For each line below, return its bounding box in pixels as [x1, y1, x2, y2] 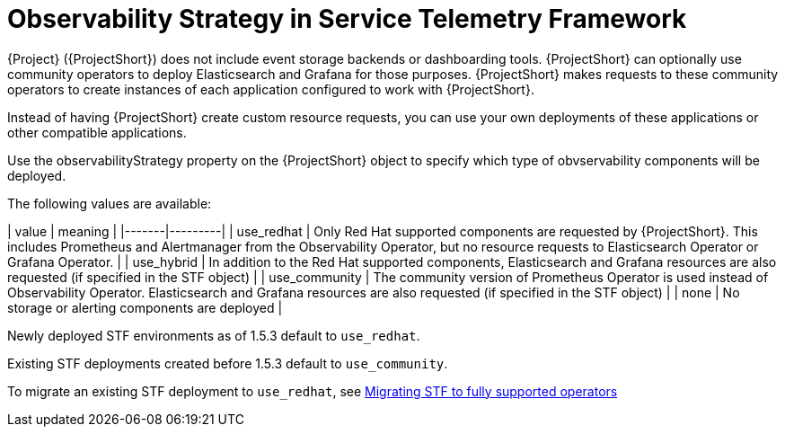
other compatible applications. [7, 124, 187, 140]
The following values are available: [7, 195, 212, 211]
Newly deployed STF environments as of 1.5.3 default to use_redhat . [7, 327, 420, 343]
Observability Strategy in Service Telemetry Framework [7, 4, 687, 34]
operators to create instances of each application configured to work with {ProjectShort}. [7, 81, 534, 97]
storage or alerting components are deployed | [7, 299, 283, 315]
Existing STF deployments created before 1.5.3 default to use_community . [7, 355, 448, 371]
